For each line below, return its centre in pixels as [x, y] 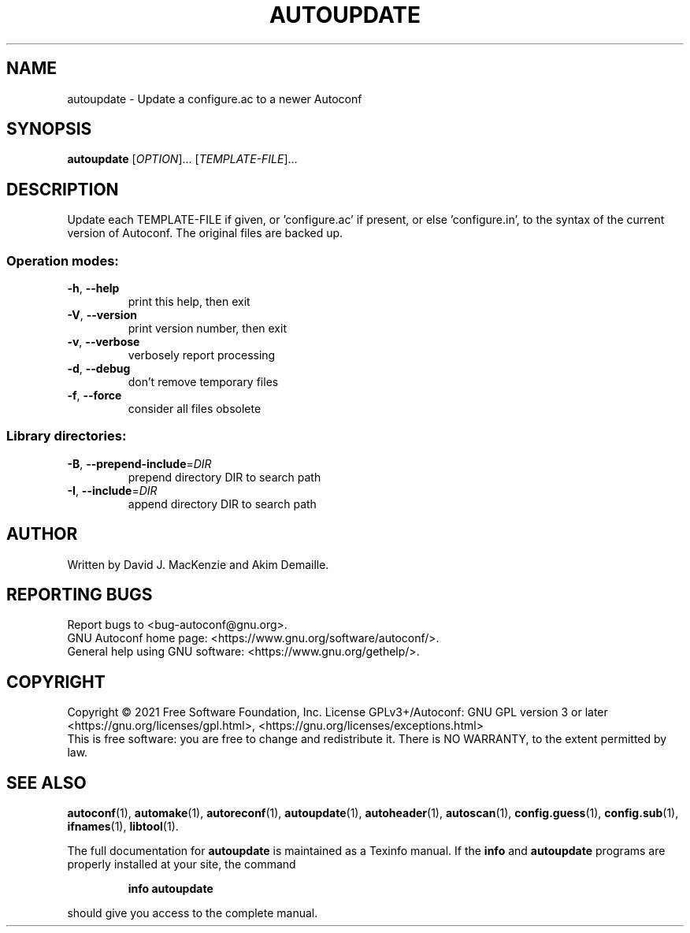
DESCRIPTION [63, 189]
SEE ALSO [46, 782]
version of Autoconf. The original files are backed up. [205, 233]
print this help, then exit [189, 302]
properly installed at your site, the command [182, 864]
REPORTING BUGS [80, 595]
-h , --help [93, 288]
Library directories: [67, 436]
